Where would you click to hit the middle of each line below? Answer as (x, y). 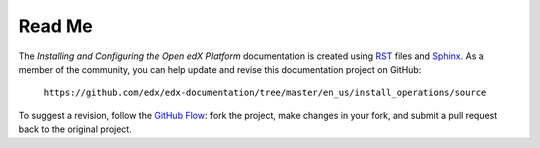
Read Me (56, 26)
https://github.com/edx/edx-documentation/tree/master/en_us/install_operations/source (265, 93)
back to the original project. (75, 129)
